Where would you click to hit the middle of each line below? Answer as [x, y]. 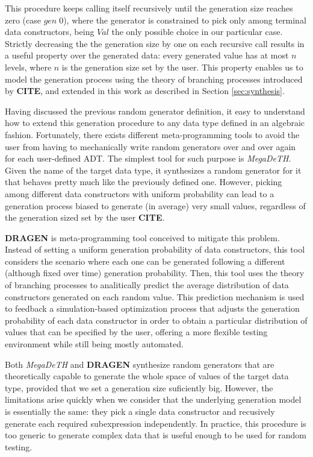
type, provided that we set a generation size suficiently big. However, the [139, 387]
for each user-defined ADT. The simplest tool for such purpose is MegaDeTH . [148, 158]
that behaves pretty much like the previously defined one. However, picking [144, 182]
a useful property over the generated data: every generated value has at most [147, 55]
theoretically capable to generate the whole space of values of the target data [147, 376]
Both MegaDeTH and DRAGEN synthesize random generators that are [140, 364]
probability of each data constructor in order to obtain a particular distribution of [156, 320]
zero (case [23, 20]
